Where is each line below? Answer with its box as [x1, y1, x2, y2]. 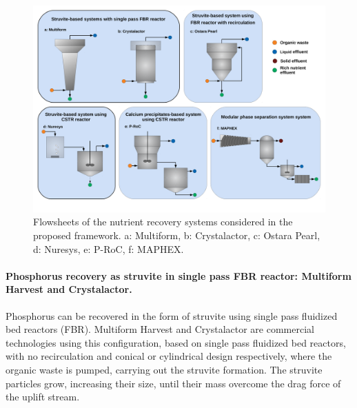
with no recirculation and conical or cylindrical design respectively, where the [6, 349, 332, 363]
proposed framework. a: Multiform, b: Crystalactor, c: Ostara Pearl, [33, 227, 320, 242]
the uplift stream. [6, 389, 80, 404]
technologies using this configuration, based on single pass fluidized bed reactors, [6, 335, 346, 349]
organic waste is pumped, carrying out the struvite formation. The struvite [6, 362, 323, 376]
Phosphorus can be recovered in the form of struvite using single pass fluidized [6, 308, 338, 323]
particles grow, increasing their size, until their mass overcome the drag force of [6, 376, 341, 390]
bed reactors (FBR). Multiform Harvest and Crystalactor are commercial [6, 322, 314, 336]
